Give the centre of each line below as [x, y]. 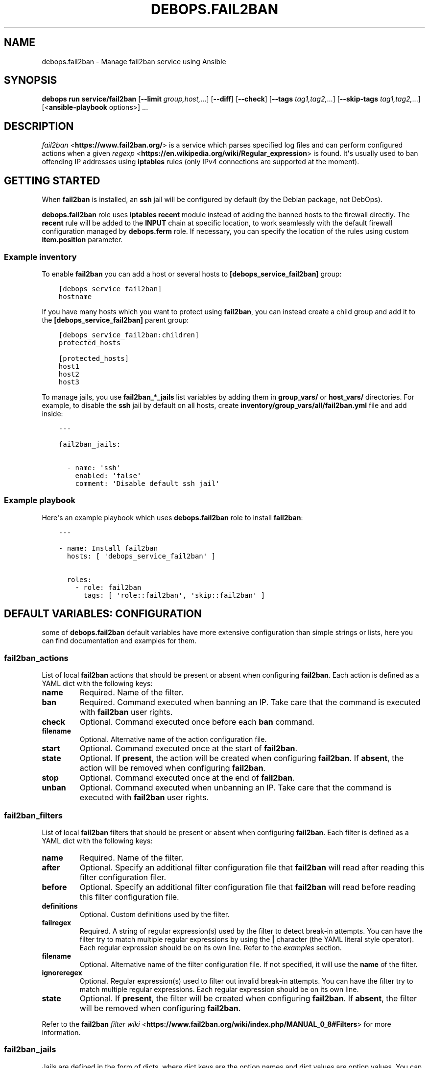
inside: [52, 413]
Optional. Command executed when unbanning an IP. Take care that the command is [236, 788]
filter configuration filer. [123, 877]
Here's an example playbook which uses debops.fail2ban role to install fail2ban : [172, 517]
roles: [79, 579]
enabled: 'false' [108, 475]
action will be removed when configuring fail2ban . [173, 768]
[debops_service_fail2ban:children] [129, 335]
